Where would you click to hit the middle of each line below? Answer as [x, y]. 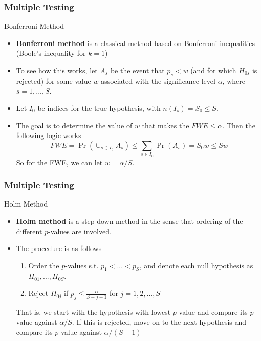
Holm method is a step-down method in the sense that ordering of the [129, 221]
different [29, 231]
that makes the [166, 125]
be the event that [137, 70]
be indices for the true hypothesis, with [99, 108]
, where [234, 81]
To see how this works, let [57, 70]
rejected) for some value [53, 81]
